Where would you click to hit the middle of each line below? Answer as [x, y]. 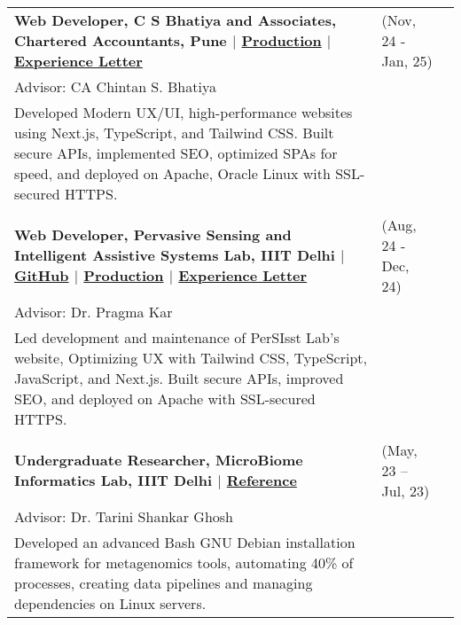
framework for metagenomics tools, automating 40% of [184, 562]
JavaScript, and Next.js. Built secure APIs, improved [179, 378]
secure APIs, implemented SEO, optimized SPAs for [176, 152]
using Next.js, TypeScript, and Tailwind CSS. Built [174, 132]
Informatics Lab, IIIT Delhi [113, 480]
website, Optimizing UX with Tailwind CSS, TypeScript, [191, 357]
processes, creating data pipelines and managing [164, 582]
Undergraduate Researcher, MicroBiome [159, 460]
